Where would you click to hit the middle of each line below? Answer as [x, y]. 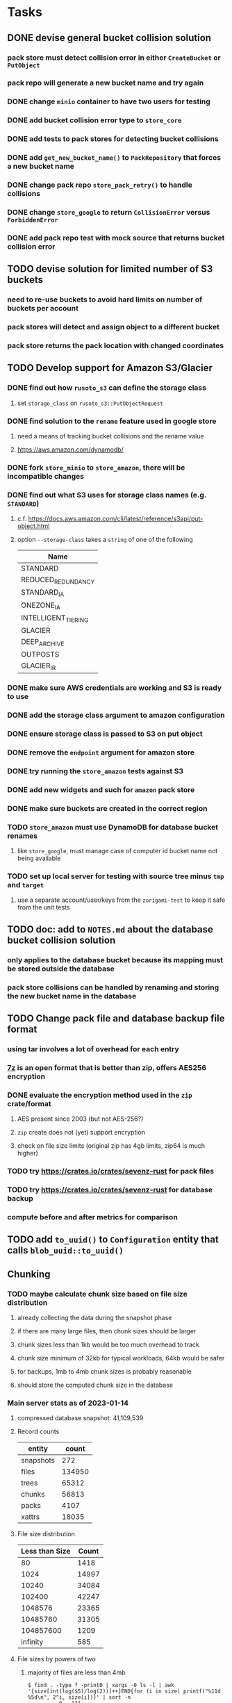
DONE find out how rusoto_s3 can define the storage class [107, 388]
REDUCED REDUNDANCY [58, 580]
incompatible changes [46, 476]
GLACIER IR [38, 666]
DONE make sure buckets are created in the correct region [107, 808]
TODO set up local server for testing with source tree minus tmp [116, 876]
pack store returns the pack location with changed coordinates [116, 346]
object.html [33, 526]
